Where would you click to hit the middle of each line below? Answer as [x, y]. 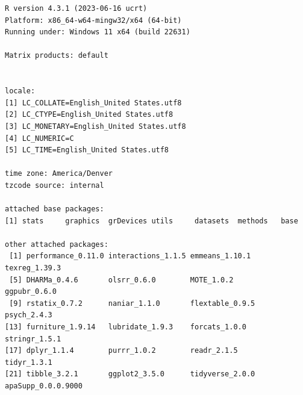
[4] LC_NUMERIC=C [39, 138]
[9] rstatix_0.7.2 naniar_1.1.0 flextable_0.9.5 [132, 303]
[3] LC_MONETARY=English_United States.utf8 [95, 126]
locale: [20, 91]
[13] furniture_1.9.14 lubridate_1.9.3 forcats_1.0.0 [126, 327]
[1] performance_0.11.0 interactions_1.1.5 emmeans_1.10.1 [130, 256]
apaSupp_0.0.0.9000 [44, 386]
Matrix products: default [57, 56]
